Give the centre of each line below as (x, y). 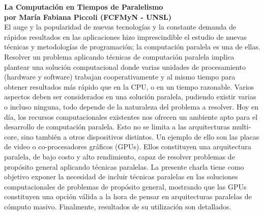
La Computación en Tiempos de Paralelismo (84, 7)
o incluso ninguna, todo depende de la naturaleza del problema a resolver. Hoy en (131, 106)
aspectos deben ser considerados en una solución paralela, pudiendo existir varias (130, 97)
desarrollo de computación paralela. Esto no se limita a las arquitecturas (117, 127)
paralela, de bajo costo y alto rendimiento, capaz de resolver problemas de (120, 156)
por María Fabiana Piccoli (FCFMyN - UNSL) (88, 17)
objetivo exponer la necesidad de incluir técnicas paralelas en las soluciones (121, 177)
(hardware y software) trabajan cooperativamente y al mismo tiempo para (120, 77)
